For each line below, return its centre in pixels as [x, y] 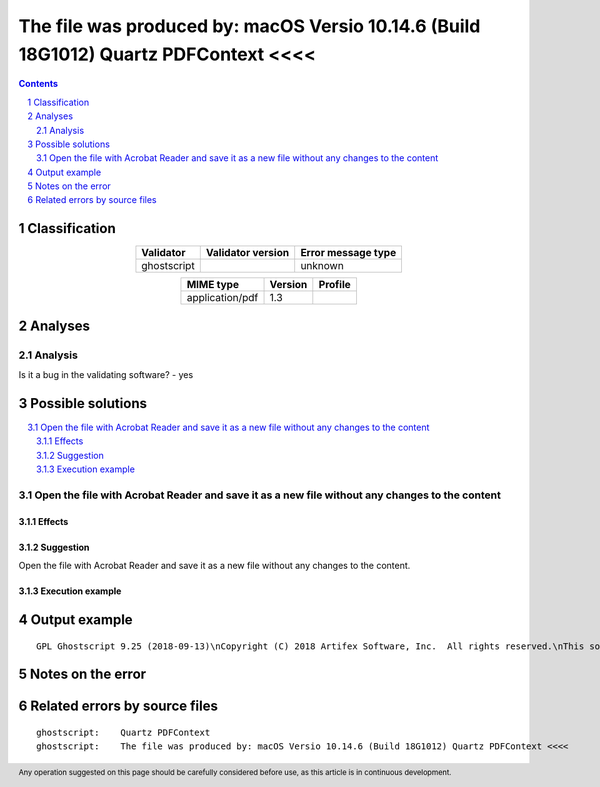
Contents [38, 84]
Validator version [247, 253]
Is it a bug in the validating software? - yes [106, 375]
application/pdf [222, 298]
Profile [335, 285]
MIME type [213, 285]
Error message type [348, 253]
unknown [322, 266]
